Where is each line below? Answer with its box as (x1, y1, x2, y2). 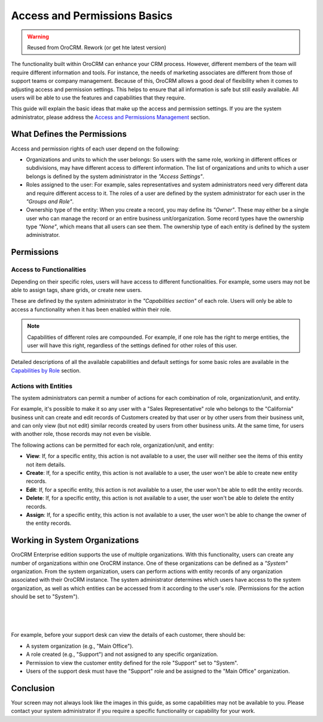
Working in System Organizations (11, 536, 139, 546)
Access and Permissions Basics (11, 9, 173, 22)
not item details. (26, 461, 66, 468)
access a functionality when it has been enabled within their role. (11, 306, 172, 313)
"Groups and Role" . (26, 198, 74, 205)
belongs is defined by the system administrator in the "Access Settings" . (26, 173, 205, 180)
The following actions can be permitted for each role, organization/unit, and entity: (11, 441, 215, 449)
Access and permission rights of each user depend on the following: (11, 145, 179, 152)
